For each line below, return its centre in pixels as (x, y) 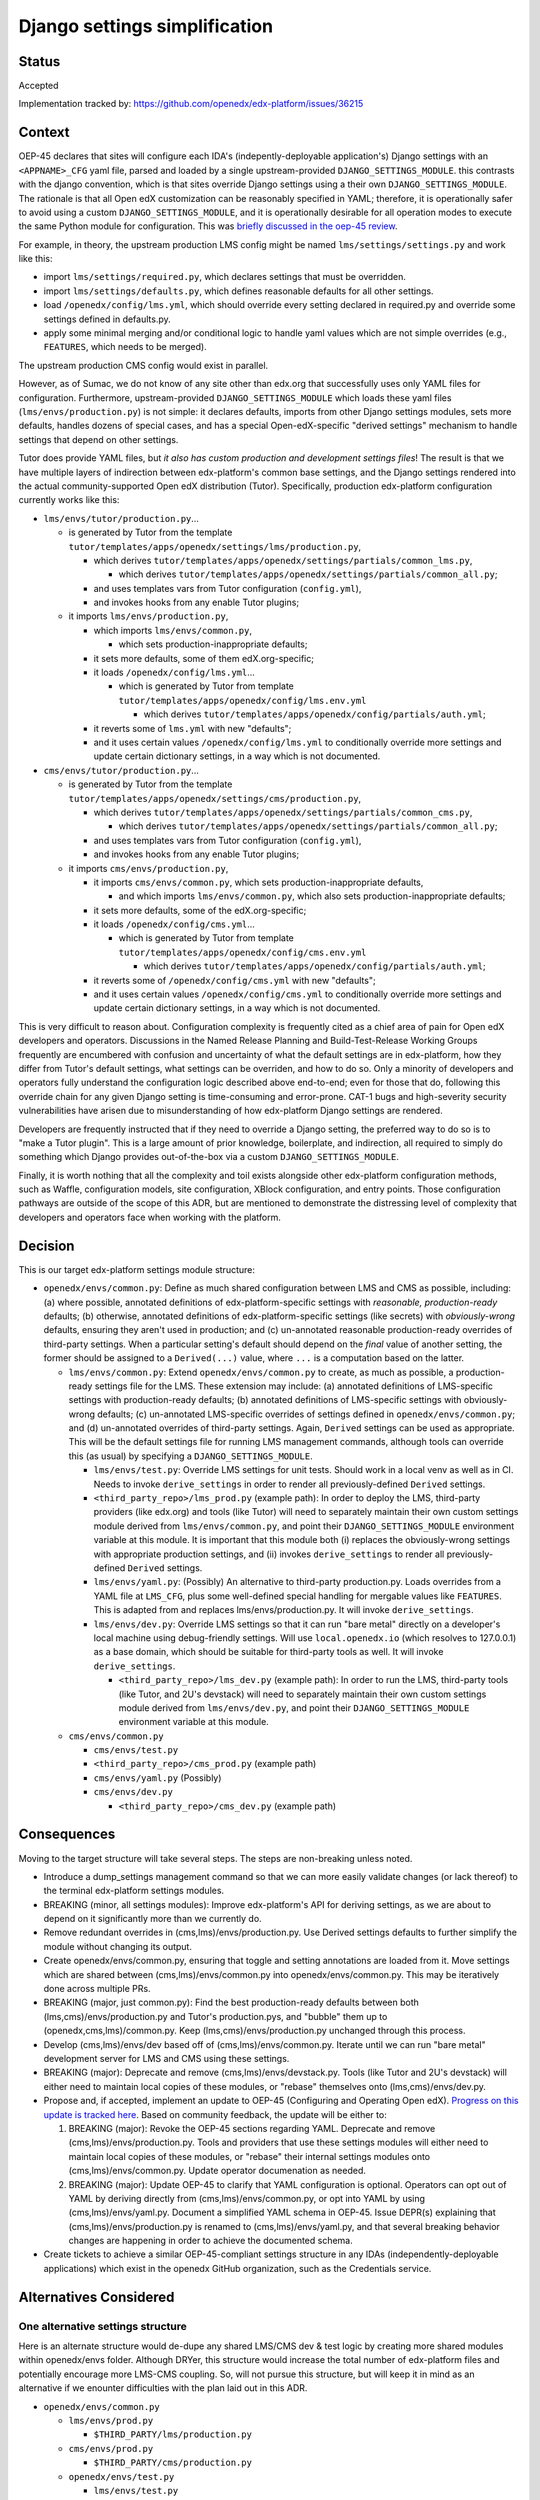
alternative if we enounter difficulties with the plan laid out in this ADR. (163, 2388)
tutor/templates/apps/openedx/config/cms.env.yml (242, 952)
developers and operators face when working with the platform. (150, 1217)
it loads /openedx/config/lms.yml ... (174, 672)
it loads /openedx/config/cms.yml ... (174, 924)
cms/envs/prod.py (111, 2448)
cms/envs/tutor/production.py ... (121, 770)
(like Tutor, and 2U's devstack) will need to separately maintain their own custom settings (302, 1694)
